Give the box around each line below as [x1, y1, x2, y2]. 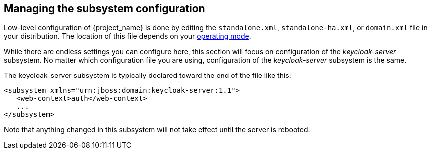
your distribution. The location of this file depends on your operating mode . [4, 32, 251, 41]
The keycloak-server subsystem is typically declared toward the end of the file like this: [4, 71, 291, 80]
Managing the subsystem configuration [4, 2, 205, 15]
